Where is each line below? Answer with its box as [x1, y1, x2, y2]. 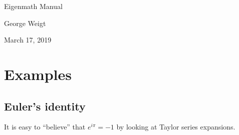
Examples [4, 63, 72, 84]
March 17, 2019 [4, 34, 52, 45]
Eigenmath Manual [4, 1, 63, 11]
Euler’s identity [4, 98, 86, 113]
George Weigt [4, 17, 46, 28]
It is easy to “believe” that [4, 121, 86, 132]
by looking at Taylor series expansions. [116, 121, 235, 132]
